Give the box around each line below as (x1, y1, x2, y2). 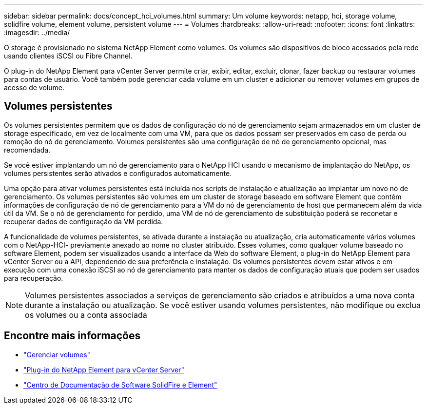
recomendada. (4, 145, 51, 154)
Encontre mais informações (4, 330, 141, 342)
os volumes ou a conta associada (25, 310, 147, 320)
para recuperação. (4, 273, 63, 282)
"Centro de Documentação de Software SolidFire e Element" (23, 380, 217, 389)
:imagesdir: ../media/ (4, 28, 70, 37)
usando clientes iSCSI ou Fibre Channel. (4, 52, 133, 60)
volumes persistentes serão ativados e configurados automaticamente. (4, 169, 232, 177)
